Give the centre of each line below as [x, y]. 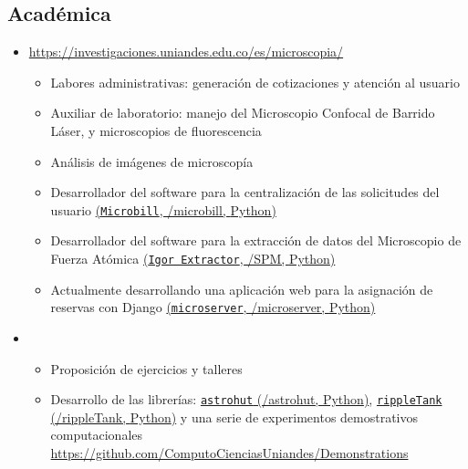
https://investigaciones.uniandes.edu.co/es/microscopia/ [186, 52]
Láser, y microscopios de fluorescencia [156, 130]
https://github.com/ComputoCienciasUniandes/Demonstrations [229, 452]
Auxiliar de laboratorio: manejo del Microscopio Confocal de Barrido [243, 113]
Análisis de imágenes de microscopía [152, 161]
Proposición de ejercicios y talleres [146, 368]
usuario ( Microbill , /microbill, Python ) [163, 209]
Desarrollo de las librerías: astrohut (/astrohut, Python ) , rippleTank [246, 399]
